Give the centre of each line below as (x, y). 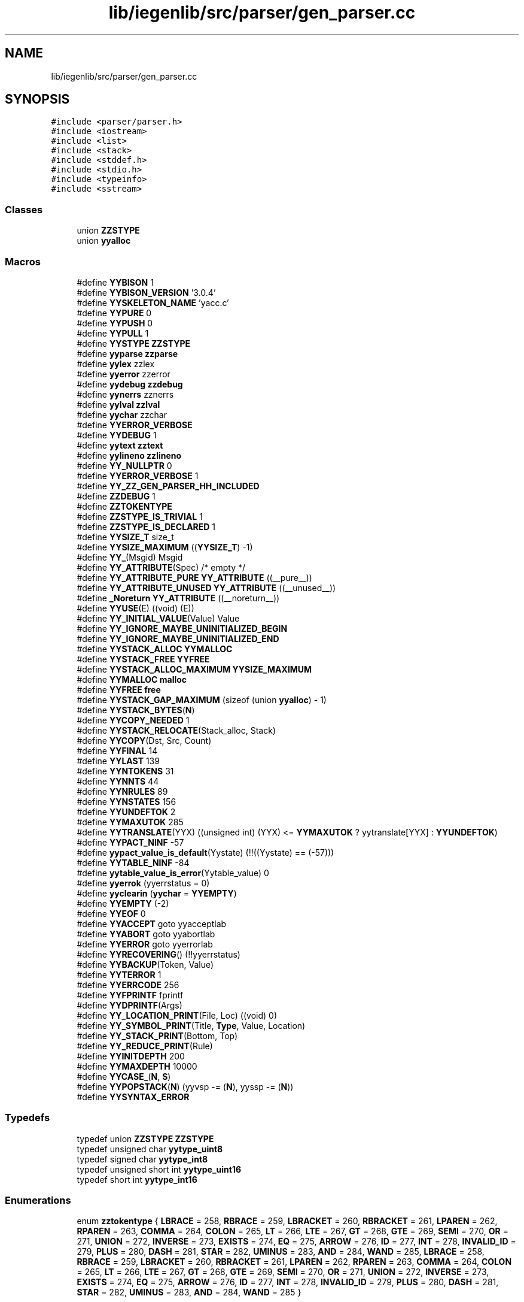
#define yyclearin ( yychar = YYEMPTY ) (157, 893)
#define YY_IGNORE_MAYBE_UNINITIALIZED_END (178, 638)
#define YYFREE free (119, 689)
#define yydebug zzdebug (130, 384)
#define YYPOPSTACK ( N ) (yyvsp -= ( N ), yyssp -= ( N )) (185, 1086)
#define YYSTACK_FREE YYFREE (143, 659)
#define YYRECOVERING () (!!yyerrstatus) (159, 954)
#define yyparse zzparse (127, 353)
